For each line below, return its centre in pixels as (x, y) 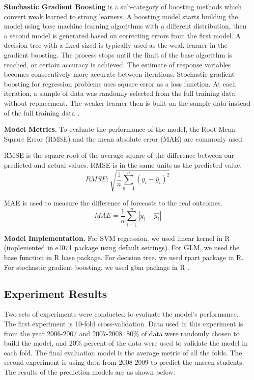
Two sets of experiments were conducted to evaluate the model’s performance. (121, 314)
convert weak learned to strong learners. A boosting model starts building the (121, 16)
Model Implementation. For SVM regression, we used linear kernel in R (117, 238)
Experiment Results (56, 293)
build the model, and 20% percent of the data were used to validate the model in (126, 343)
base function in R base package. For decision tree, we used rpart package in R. (124, 257)
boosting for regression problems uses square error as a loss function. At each (120, 83)
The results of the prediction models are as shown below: (90, 371)
